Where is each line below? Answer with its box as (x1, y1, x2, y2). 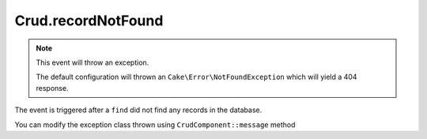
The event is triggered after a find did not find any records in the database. (14, 105, 263, 115)
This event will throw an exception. (36, 58, 149, 67)
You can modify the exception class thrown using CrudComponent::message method (14, 119, 296, 130)
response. (36, 83, 69, 92)
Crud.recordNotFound (14, 12, 164, 29)
